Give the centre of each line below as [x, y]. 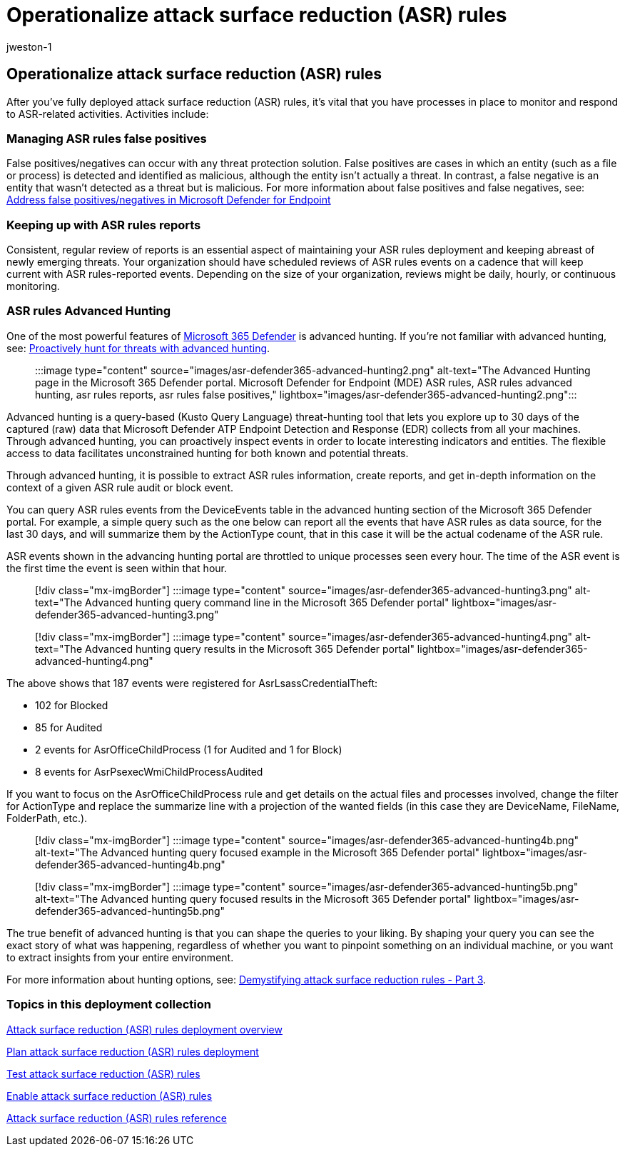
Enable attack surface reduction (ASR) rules [110, 1096]
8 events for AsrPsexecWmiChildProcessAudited [149, 771]
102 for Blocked [72, 705]
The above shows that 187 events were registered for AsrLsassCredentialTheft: [192, 683]
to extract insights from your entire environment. [120, 957]
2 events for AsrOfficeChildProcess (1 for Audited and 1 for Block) [189, 749]
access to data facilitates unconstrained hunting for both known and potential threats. [208, 453]
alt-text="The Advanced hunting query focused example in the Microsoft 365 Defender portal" [258, 852]
